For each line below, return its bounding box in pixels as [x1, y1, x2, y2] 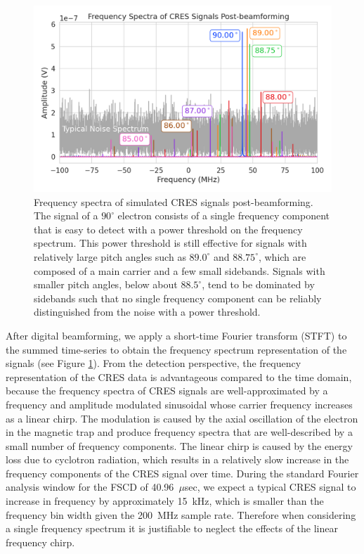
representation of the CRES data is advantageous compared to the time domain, [6, 369, 352, 384]
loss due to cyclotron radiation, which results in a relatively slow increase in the [6, 452, 349, 467]
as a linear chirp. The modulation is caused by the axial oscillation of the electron [6, 411, 358, 425]
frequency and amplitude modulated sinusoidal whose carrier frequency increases [6, 397, 353, 411]
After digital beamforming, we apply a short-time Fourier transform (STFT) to [6, 328, 347, 342]
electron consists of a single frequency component [117, 208, 330, 223]
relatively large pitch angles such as [34, 249, 186, 264]
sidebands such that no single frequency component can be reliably [34, 290, 322, 305]
